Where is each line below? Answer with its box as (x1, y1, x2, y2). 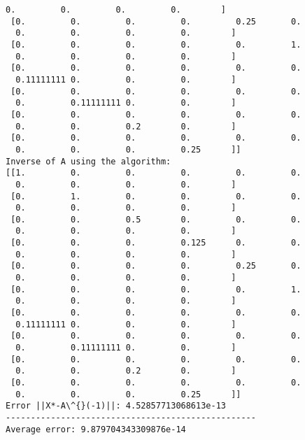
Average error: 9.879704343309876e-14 (6, 424, 186, 434)
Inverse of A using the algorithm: (6, 156, 171, 166)
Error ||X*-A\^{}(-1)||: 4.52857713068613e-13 (6, 401, 226, 411)
